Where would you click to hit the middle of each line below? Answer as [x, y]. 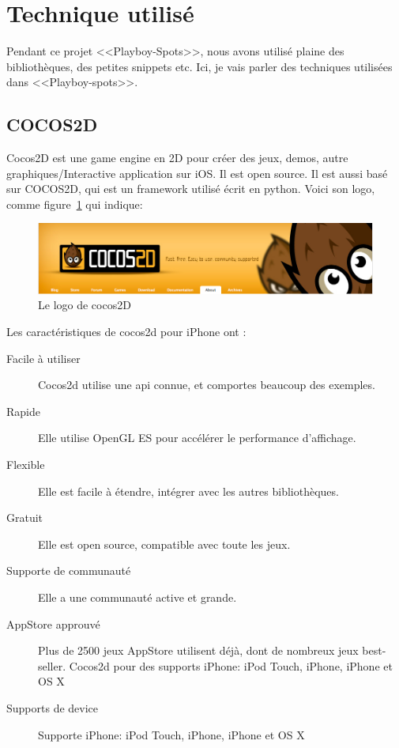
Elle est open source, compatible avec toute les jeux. [164, 544]
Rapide [23, 411]
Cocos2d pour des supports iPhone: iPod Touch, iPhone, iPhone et [231, 665]
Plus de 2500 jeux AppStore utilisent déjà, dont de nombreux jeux [198, 650]
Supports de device [53, 707]
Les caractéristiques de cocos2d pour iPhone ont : [126, 331]
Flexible [26, 464]
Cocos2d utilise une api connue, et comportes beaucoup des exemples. [207, 385]
